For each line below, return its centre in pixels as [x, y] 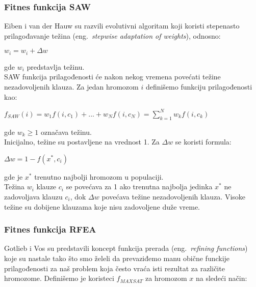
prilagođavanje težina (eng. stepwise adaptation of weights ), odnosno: [112, 35]
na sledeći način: [221, 278]
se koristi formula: [203, 142]
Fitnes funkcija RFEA [50, 229]
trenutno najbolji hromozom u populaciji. [99, 176]
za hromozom [166, 278]
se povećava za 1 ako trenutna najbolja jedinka [139, 186]
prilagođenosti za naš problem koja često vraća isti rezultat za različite [114, 268]
